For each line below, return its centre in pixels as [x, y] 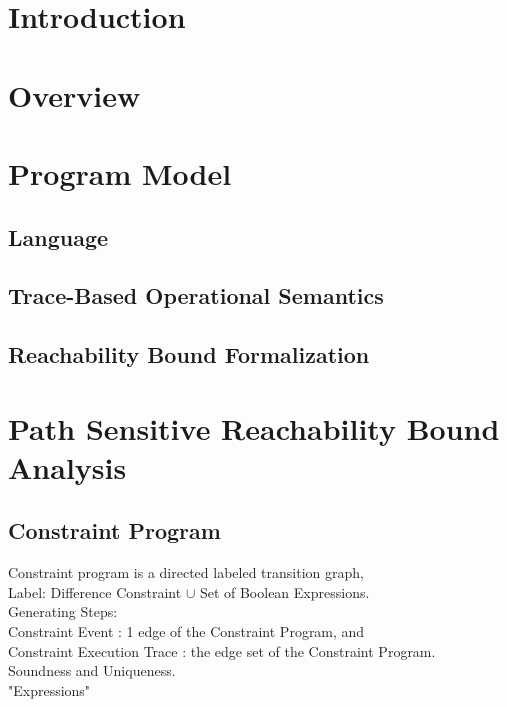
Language [58, 236]
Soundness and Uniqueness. [92, 670]
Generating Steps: [63, 611]
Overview [74, 94]
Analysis [67, 466]
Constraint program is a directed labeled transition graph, [186, 572]
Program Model [120, 172]
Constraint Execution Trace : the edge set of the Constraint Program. [222, 650]
